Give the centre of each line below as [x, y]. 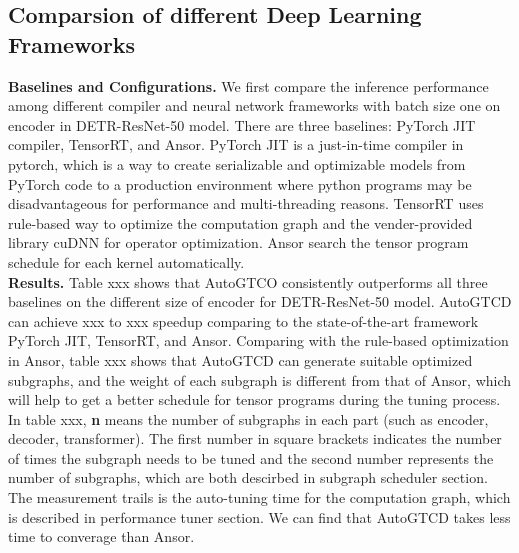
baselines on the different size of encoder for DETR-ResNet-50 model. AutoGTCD [260, 301]
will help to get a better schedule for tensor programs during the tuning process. [254, 399]
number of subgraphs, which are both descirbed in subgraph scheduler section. [248, 477]
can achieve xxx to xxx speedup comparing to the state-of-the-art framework [243, 320]
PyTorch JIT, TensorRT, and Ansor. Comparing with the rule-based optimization [258, 340]
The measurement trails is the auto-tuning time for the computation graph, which [259, 497]
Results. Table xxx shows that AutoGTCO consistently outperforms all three [248, 281]
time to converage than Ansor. [101, 536]
